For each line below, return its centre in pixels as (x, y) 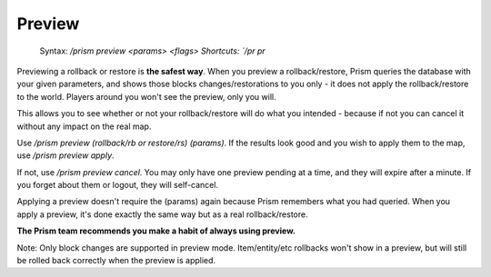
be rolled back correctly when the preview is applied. (116, 261)
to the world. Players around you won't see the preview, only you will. (146, 96)
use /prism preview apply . (65, 155)
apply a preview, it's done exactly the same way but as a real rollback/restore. (162, 214)
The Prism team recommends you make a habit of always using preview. (156, 231)
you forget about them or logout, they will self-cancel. (117, 185)
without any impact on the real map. (84, 126)
